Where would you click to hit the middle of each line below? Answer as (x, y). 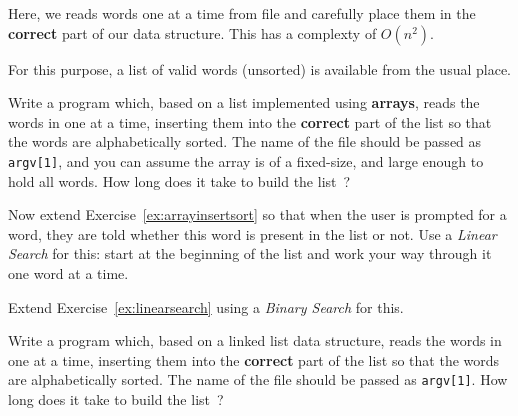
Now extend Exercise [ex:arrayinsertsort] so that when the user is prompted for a (257, 214)
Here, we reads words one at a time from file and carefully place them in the (242, 13)
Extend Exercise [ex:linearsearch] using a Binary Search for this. (206, 306)
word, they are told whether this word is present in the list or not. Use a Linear (252, 233)
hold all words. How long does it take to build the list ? (179, 180)
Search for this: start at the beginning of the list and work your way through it (250, 253)
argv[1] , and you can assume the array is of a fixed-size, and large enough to (246, 160)
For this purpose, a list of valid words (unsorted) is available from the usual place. (260, 68)
